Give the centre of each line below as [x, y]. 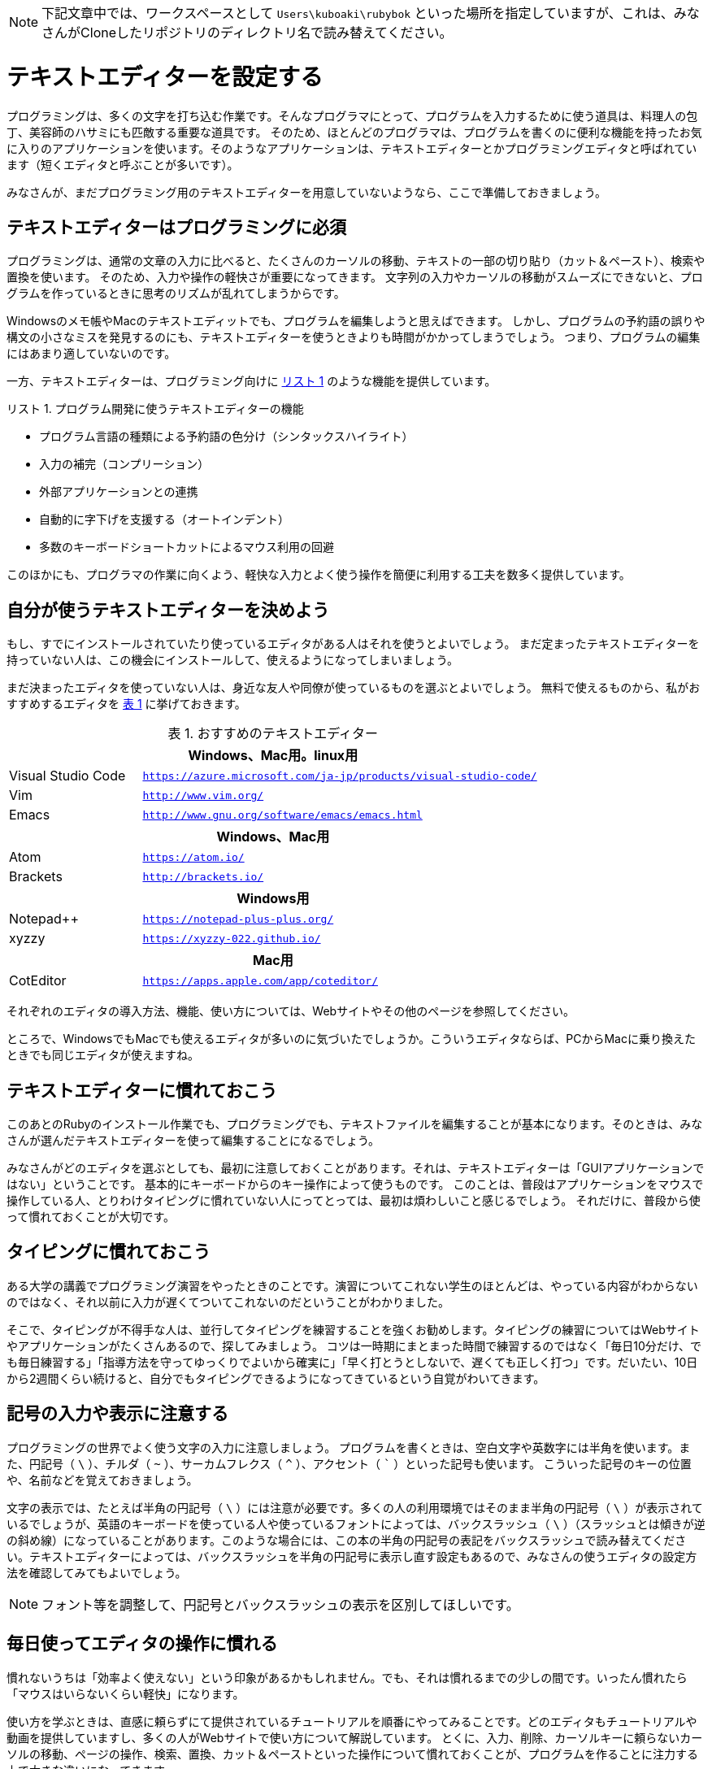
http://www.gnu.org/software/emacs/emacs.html [282, 815]
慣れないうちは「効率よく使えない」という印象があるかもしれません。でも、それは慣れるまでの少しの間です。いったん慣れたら [347, 1677]
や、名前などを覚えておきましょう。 [102, 1480]
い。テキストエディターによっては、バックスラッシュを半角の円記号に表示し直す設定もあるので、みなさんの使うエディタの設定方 [352, 1556]
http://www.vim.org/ [203, 795]
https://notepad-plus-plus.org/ [238, 919]
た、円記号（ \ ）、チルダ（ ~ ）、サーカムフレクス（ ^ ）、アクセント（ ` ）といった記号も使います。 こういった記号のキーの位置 [349, 1463]
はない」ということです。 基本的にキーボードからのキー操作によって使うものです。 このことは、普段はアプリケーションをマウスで [355, 1184]
